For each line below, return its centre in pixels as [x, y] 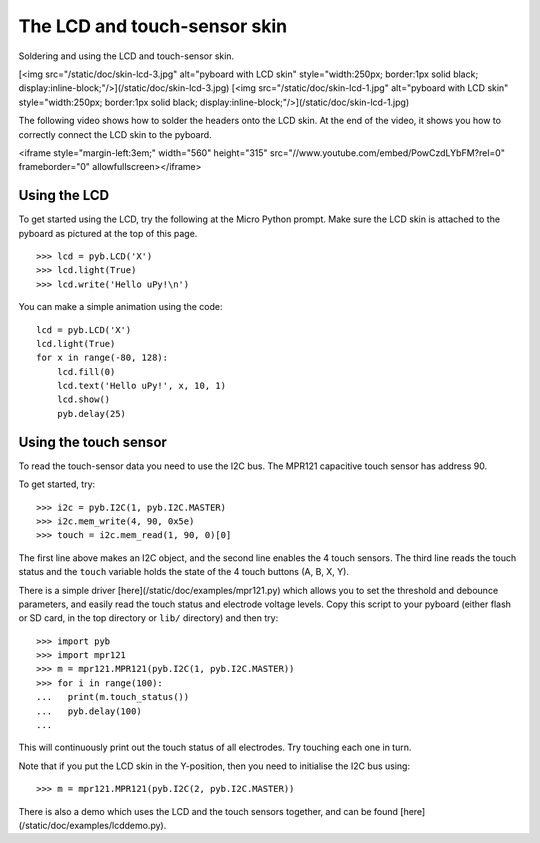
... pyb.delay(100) [89, 711]
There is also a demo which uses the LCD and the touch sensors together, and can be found [208, 811]
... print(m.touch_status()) [113, 697]
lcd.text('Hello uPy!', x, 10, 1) [141, 386]
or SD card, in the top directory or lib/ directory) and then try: [148, 618]
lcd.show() [83, 399]
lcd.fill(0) [86, 371]
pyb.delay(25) [91, 413]
